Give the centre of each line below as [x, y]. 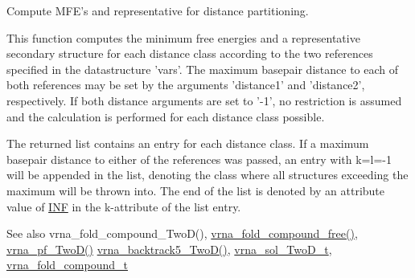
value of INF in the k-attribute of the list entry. [124, 206]
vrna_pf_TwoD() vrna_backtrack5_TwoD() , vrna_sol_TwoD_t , [169, 249]
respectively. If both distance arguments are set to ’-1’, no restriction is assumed [204, 100]
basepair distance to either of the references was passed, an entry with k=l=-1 [199, 159]
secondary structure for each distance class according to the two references [190, 53]
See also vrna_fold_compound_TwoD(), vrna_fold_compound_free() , [182, 233]
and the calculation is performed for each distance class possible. [166, 116]
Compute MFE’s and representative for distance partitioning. [158, 10]
